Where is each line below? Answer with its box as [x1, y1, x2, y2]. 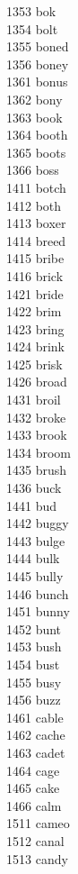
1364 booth [6, 125, 68, 144]
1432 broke [6, 407, 66, 426]
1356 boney [6, 54, 69, 73]
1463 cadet [6, 742, 65, 761]
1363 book [6, 107, 63, 126]
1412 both [6, 196, 62, 214]
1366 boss [6, 160, 59, 179]
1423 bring [6, 319, 65, 338]
